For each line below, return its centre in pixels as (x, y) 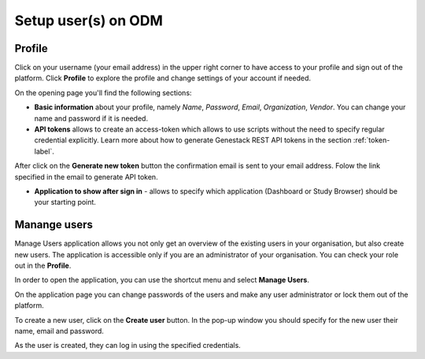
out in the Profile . (43, 266)
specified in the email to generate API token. (86, 176)
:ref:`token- (371, 140)
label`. (44, 151)
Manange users (54, 225)
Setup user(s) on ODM (89, 20)
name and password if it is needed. (91, 118)
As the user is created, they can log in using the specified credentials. (128, 346)
